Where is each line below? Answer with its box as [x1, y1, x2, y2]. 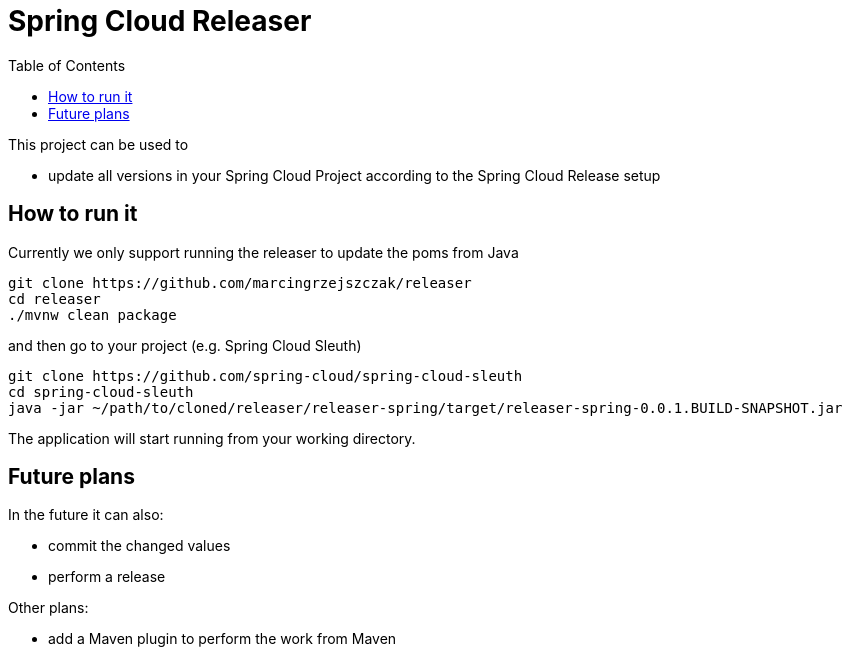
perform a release [48, 568, 166, 586]
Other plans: [8, 599, 89, 617]
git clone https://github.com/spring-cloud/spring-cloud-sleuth [8, 367, 523, 384]
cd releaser [8, 290, 101, 307]
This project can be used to [8, 135, 189, 153]
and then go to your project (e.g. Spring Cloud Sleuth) [8, 336, 362, 354]
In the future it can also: [8, 506, 164, 524]
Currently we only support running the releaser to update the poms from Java [8, 243, 519, 261]
